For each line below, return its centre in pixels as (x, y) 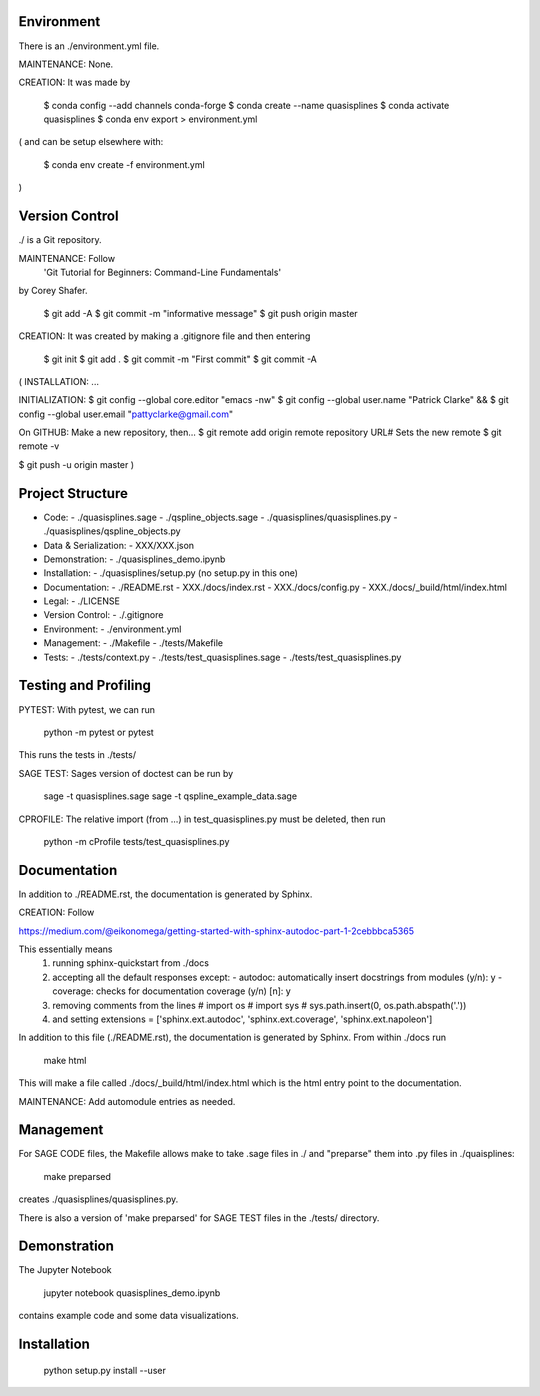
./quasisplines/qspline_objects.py (112, 531)
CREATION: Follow (56, 912)
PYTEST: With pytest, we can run (86, 709)
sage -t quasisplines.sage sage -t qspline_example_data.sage (170, 796)
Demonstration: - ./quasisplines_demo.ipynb (134, 559)
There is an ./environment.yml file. (89, 46)
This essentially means (65, 949)
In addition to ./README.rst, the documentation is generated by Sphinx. (165, 894)
